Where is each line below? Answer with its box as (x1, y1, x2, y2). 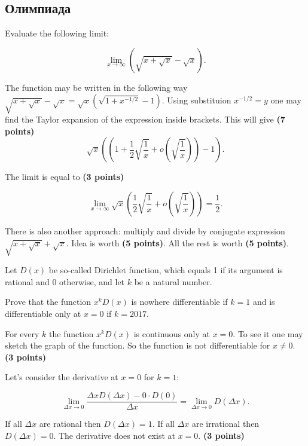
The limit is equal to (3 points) (5, 170, 124, 183)
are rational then (39, 417, 101, 430)
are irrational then (191, 417, 260, 430)
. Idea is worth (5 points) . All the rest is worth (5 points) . (66, 236, 289, 249)
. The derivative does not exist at (53, 429, 175, 441)
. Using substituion (161, 94, 231, 106)
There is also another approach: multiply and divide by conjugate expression (5, 224, 285, 237)
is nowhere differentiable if (131, 295, 228, 308)
